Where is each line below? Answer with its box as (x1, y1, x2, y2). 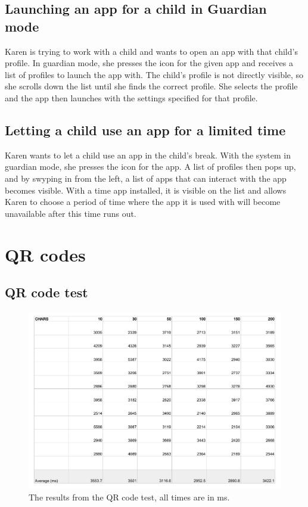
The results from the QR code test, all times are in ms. (29, 490, 230, 503)
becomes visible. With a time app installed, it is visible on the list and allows (5, 183, 287, 196)
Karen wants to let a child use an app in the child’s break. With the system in (5, 148, 291, 161)
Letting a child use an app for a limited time (5, 120, 286, 139)
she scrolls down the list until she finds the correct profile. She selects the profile (5, 80, 298, 92)
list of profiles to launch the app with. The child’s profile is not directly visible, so (5, 68, 304, 80)
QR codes (5, 242, 86, 266)
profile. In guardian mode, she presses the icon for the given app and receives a (5, 57, 293, 69)
